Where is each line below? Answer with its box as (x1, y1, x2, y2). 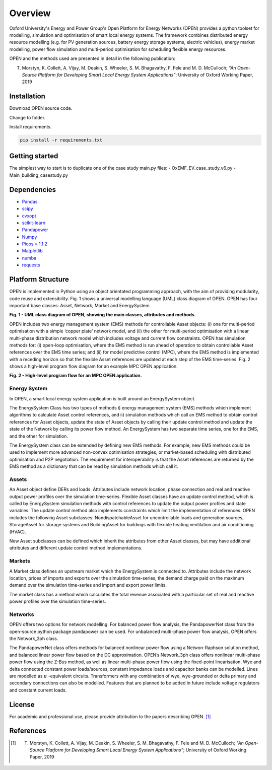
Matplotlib (22, 248, 43, 254)
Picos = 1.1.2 (22, 241, 48, 247)
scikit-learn (22, 220, 45, 226)
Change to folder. (9, 114, 45, 120)
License (9, 700, 35, 709)
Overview (9, 8, 51, 19)
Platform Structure (9, 275, 69, 284)
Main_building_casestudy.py (9, 172, 68, 178)
